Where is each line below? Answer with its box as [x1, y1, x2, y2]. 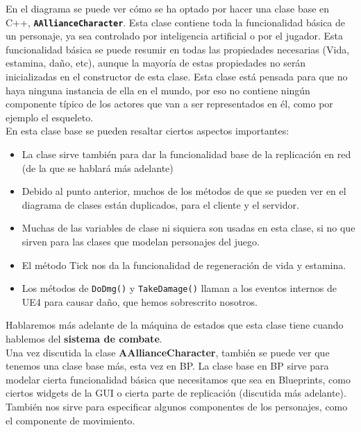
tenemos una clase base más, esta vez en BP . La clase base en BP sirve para [6, 358, 329, 373]
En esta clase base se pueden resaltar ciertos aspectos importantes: [6, 123, 289, 138]
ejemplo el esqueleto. [6, 110, 94, 124]
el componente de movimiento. [6, 413, 135, 427]
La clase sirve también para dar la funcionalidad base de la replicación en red [22, 147, 351, 161]
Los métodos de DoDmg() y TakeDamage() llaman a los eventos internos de [22, 281, 337, 295]
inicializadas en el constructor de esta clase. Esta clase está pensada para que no [6, 69, 348, 84]
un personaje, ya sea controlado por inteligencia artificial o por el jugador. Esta [6, 28, 344, 43]
